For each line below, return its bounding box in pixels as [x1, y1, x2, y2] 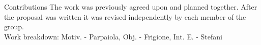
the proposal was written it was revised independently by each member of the [4, 11, 246, 22]
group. [4, 21, 24, 32]
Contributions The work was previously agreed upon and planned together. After [4, 2, 257, 12]
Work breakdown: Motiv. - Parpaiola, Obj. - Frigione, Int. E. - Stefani [4, 31, 222, 41]
